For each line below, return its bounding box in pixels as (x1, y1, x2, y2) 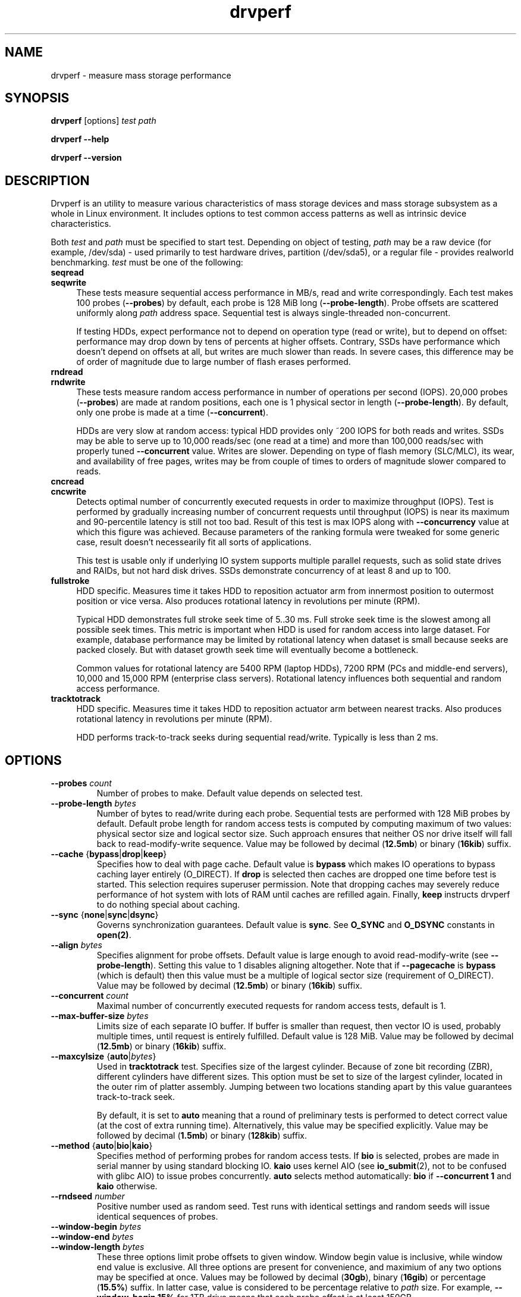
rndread (51, 367, 83, 377)
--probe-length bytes (51, 798, 136, 809)
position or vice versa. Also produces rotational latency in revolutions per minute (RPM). (76, 596, 420, 607)
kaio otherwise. (96, 1181, 158, 1192)
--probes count (51, 778, 112, 789)
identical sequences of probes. (96, 1211, 218, 1222)
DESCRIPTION (5, 173, 90, 188)
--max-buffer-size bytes (51, 1011, 149, 1021)
